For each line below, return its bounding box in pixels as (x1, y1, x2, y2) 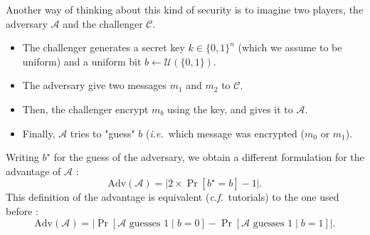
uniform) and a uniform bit (22, 53, 142, 68)
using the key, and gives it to (167, 101, 293, 116)
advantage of (6, 163, 61, 178)
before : (6, 203, 38, 218)
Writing (6, 150, 39, 164)
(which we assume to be (238, 40, 342, 55)
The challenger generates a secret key (22, 40, 185, 55)
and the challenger (63, 16, 143, 31)
